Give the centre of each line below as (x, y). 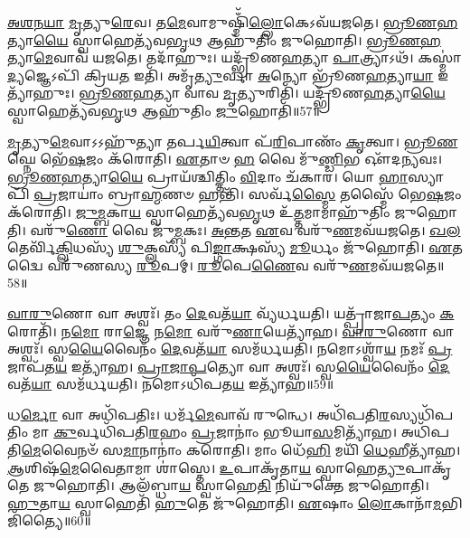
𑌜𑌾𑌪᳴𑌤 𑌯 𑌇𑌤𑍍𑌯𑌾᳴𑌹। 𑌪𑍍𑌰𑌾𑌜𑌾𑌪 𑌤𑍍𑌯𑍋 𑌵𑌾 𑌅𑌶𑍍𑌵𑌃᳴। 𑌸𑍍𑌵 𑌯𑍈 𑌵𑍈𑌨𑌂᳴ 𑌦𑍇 (229, 366)
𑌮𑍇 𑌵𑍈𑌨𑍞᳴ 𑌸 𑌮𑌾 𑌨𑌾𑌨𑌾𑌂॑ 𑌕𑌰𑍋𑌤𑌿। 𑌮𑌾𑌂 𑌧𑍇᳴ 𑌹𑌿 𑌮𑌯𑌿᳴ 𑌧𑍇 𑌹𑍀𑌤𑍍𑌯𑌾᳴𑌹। (241, 450)
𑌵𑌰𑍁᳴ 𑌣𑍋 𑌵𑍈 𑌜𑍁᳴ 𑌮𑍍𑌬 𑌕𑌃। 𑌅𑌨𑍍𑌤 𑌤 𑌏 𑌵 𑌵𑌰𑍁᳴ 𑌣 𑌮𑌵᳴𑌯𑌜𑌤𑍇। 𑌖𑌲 (245, 229)
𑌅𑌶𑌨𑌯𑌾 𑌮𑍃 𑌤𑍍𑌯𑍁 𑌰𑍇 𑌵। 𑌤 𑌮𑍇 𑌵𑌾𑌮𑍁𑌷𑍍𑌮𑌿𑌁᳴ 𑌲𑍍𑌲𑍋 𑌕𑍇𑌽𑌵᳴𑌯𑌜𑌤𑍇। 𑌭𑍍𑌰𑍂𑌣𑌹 (233, 22)
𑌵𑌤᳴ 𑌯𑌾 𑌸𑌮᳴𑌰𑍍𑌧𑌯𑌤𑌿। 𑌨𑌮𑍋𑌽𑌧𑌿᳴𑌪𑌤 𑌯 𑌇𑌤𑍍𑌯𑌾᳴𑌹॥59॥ (171, 384)
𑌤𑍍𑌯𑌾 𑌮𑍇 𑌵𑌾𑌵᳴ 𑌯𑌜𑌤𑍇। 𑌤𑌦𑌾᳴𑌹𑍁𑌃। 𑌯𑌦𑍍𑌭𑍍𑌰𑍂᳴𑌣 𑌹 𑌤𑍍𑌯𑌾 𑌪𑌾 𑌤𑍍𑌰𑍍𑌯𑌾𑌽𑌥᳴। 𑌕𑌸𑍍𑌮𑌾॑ (235, 57)
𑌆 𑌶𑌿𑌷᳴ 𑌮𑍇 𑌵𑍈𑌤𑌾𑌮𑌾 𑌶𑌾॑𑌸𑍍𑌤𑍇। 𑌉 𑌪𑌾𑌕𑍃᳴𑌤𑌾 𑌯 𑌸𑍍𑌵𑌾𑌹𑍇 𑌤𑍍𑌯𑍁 (207, 467)
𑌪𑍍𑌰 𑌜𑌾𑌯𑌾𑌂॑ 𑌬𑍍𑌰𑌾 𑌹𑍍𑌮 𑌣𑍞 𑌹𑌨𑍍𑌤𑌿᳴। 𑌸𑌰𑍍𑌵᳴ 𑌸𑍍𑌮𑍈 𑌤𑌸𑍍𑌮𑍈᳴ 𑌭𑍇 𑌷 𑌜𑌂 (248, 194)
